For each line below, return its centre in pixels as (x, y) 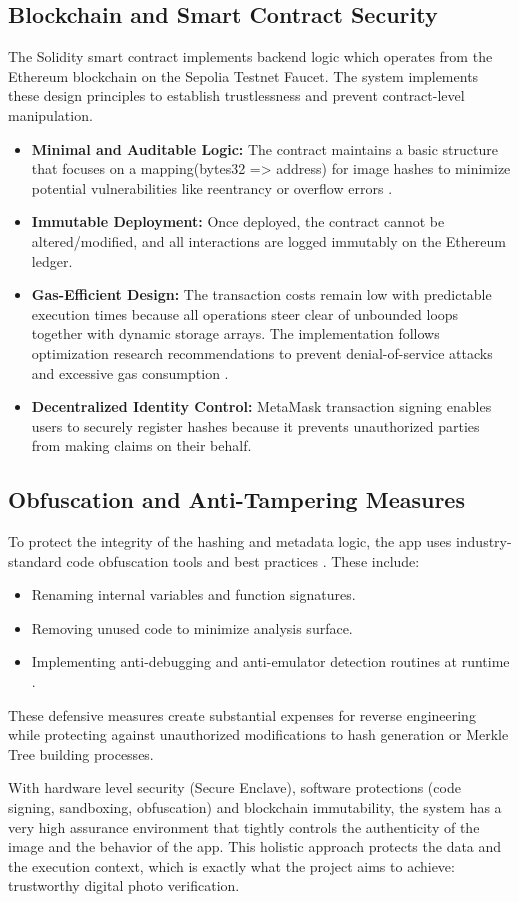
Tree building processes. (81, 753)
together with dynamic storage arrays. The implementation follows (235, 333)
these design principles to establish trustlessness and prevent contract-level (236, 95)
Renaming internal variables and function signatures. (193, 594)
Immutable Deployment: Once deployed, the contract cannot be (238, 221)
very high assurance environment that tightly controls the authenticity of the (244, 826)
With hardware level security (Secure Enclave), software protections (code (234, 787)
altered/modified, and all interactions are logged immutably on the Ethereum (268, 240)
